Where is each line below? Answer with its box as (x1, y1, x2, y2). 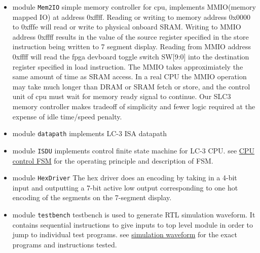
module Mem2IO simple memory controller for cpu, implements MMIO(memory (12, 2, 256, 12)
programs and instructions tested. (12, 239, 117, 249)
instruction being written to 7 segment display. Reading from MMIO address (12, 41, 251, 52)
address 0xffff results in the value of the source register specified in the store (12, 31, 249, 42)
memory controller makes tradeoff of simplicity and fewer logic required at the (12, 101, 255, 111)
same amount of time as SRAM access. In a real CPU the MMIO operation (12, 71, 247, 82)
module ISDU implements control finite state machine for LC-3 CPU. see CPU (12, 145, 254, 155)
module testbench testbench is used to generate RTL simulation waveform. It (12, 209, 255, 219)
